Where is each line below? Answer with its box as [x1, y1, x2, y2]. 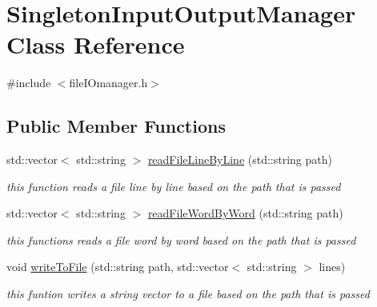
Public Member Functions [6, 114, 226, 138]
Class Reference [6, 28, 185, 61]
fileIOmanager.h [69, 74, 148, 91]
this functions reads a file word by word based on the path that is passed [6, 231, 356, 248]
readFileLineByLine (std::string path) [147, 151, 332, 168]
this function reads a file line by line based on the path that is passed [6, 177, 341, 194]
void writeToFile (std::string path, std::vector [6, 258, 229, 275]
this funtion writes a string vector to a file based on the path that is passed [6, 285, 370, 302]
